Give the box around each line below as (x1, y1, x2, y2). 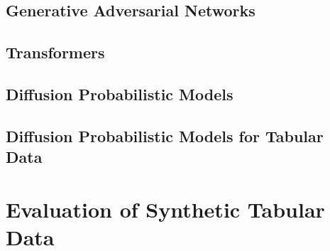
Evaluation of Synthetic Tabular (6, 194, 325, 223)
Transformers (6, 41, 105, 63)
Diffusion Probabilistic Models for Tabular (6, 124, 324, 146)
